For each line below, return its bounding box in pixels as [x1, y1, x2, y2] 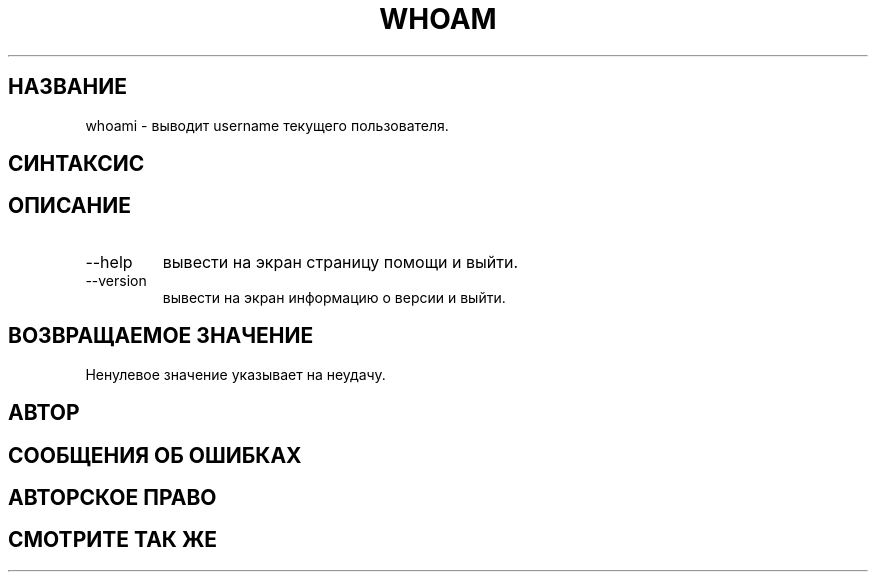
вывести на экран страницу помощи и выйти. [162, 251, 519, 272]
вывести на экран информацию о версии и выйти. [162, 288, 506, 306]
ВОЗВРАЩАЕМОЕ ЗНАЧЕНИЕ [8, 323, 314, 349]
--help [85, 251, 133, 272]
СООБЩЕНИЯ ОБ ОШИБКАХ [8, 442, 302, 468]
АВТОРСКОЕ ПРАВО [8, 484, 217, 510]
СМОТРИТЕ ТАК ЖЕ [8, 527, 218, 553]
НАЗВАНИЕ [8, 74, 127, 100]
